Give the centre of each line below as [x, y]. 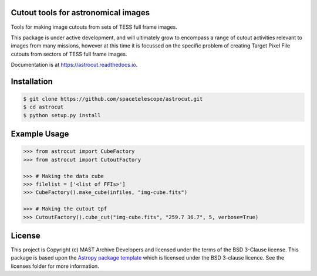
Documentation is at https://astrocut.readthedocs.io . [74, 65]
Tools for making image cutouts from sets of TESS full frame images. [94, 27]
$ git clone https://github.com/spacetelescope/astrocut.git [113, 99]
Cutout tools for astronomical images [80, 13]
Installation [32, 81]
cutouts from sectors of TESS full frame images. [69, 54]
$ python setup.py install [62, 115]
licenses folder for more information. [55, 266]
